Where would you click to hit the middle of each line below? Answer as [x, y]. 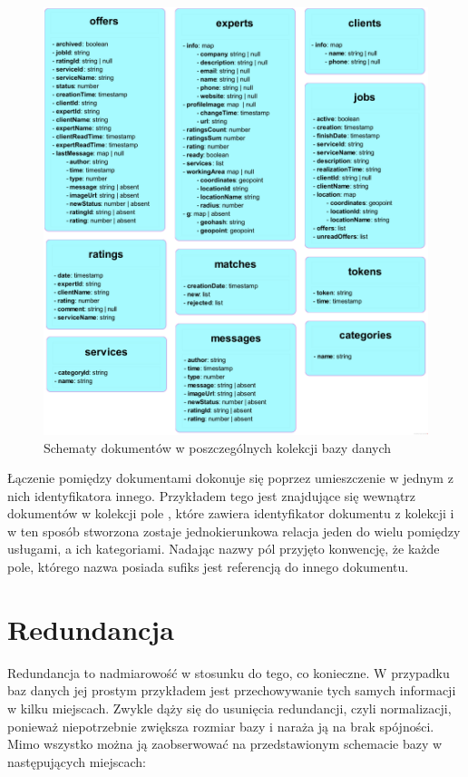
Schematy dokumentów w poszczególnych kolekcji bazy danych [218, 447]
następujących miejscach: [77, 761]
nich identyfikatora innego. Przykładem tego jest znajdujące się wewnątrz [212, 495]
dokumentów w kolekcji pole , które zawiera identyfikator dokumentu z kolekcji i [231, 513]
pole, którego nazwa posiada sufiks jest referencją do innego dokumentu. [208, 567]
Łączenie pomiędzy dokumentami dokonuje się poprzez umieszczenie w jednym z [230, 478]
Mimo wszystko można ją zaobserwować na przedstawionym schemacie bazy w [225, 744]
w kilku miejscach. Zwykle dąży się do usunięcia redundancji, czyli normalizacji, [229, 708]
